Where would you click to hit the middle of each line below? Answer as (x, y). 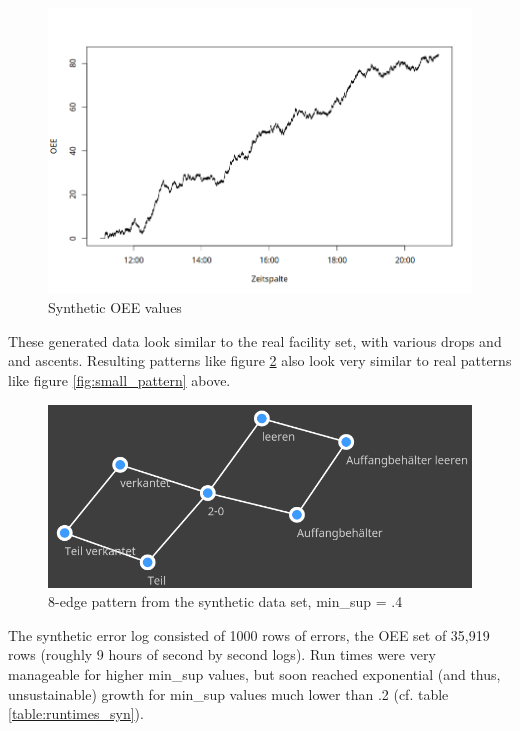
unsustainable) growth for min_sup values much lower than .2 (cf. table (228, 693)
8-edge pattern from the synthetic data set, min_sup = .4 (225, 601)
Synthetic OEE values (115, 307)
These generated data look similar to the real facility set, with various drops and (255, 340)
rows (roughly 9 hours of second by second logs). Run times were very (222, 654)
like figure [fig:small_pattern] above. (119, 379)
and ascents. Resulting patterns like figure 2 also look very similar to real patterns (260, 360)
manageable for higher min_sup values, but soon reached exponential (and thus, (254, 674)
